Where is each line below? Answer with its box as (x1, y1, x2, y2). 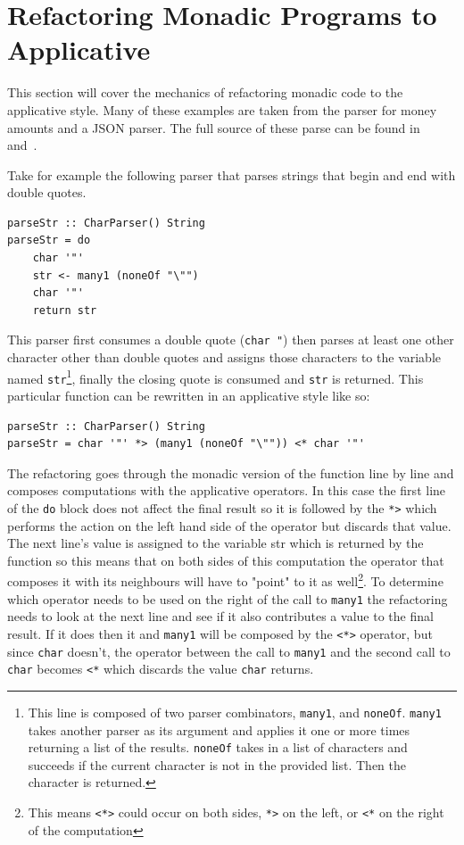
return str (32, 303, 97, 317)
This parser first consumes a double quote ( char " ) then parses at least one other (7, 330, 454, 349)
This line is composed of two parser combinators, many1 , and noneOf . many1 (28, 702, 442, 721)
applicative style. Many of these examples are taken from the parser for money (7, 100, 437, 119)
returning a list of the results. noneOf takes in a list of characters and (28, 738, 408, 757)
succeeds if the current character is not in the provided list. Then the (28, 755, 407, 774)
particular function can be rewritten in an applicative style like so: (7, 386, 370, 404)
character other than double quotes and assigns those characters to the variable (7, 348, 442, 367)
